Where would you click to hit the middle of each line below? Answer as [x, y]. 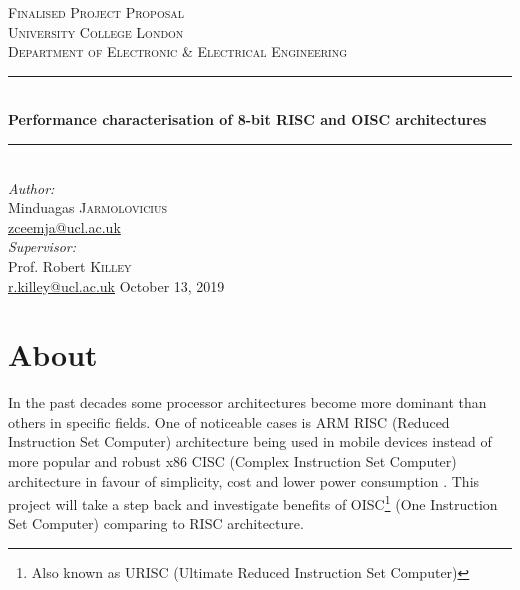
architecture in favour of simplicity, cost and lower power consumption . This [244, 480]
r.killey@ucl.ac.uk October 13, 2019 [116, 285]
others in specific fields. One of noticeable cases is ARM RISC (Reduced [229, 421]
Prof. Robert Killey [70, 265]
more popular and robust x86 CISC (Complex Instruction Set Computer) [232, 461]
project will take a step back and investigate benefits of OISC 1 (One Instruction [253, 502]
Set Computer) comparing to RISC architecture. [156, 523]
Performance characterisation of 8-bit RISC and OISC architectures [247, 119]
